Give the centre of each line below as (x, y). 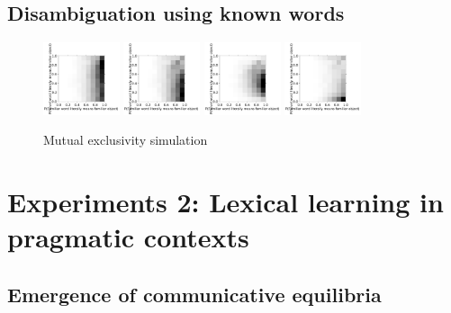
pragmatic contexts (128, 237)
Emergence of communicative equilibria (194, 294)
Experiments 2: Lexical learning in (225, 202)
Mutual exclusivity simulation (126, 140)
